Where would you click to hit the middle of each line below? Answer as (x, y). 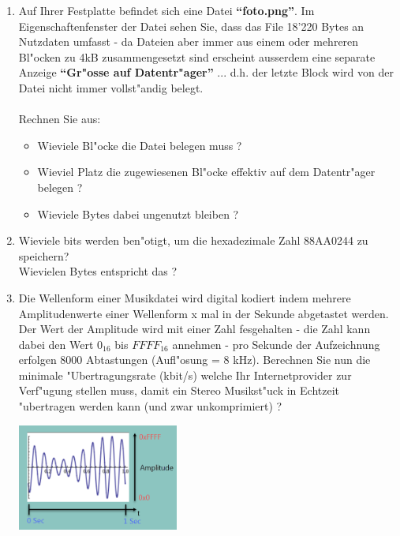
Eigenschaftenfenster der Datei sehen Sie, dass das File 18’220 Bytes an (191, 26)
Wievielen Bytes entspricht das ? (98, 271)
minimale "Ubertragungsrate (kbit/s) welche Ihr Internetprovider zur (185, 375)
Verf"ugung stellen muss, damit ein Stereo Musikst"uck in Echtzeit (179, 390)
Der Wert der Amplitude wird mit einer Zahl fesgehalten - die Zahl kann (194, 329)
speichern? (44, 255)
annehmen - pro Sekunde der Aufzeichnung (276, 344)
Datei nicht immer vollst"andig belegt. (111, 87)
